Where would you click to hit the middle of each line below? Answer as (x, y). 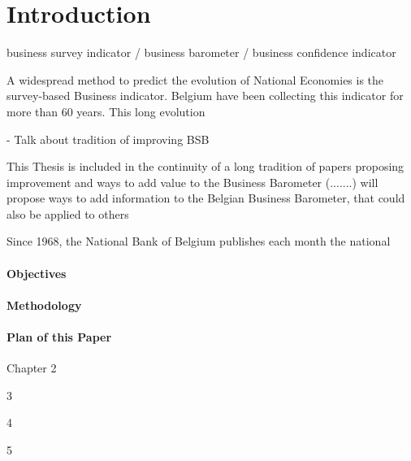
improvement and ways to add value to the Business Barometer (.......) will (193, 182)
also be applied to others (68, 213)
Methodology (44, 304)
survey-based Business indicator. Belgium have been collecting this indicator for (205, 96)
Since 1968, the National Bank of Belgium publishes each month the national (199, 241)
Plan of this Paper (59, 337)
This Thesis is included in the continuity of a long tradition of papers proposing (205, 166)
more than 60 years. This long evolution (106, 111)
